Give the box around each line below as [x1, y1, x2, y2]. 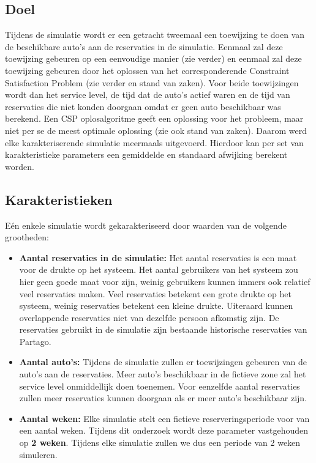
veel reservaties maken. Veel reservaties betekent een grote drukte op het [19, 287, 292, 300]
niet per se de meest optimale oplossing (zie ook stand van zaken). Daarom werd [5, 124, 307, 136]
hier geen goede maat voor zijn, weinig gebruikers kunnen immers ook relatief [19, 275, 310, 287]
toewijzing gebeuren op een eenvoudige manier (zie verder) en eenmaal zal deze [5, 52, 302, 65]
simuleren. [19, 448, 58, 461]
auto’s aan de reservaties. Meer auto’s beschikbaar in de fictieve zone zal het [19, 368, 306, 380]
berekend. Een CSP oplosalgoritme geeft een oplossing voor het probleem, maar [5, 112, 304, 125]
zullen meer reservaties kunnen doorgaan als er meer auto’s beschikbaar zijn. [19, 391, 307, 404]
